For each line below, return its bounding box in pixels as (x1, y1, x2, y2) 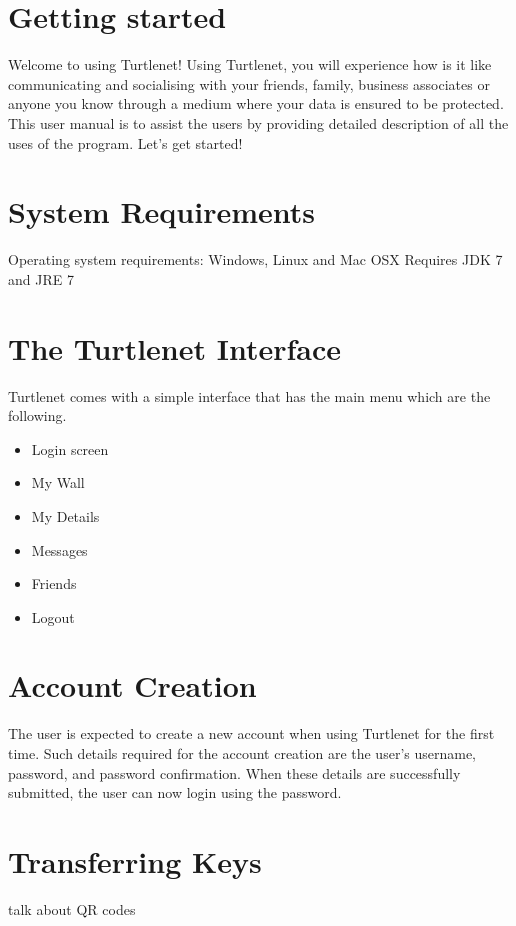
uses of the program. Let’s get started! (8, 132, 243, 153)
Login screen (31, 438, 109, 459)
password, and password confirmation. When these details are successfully (8, 762, 461, 783)
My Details (31, 505, 100, 526)
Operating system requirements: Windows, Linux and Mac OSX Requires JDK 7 (8, 249, 503, 270)
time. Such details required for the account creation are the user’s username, (8, 743, 477, 763)
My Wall (31, 472, 85, 493)
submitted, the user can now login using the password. (8, 782, 342, 803)
